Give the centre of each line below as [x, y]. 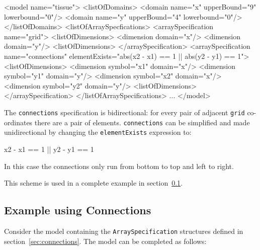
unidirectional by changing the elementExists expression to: [98, 132]
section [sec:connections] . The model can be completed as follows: [105, 241]
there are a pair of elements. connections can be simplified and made [142, 122]
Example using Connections [78, 210]
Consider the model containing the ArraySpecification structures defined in [124, 231]
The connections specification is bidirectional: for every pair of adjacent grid [124, 112]
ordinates [18, 122]
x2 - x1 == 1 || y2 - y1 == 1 [49, 149]
